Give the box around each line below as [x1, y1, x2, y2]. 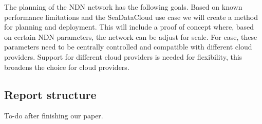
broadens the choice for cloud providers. [4, 61, 129, 72]
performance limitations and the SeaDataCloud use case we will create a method [4, 11, 258, 22]
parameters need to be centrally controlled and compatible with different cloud [4, 41, 252, 52]
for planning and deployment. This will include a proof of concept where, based [4, 21, 254, 32]
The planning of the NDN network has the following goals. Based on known [4, 2, 242, 12]
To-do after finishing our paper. [4, 110, 103, 121]
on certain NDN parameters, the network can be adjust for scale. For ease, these [4, 31, 257, 42]
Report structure [4, 86, 97, 102]
